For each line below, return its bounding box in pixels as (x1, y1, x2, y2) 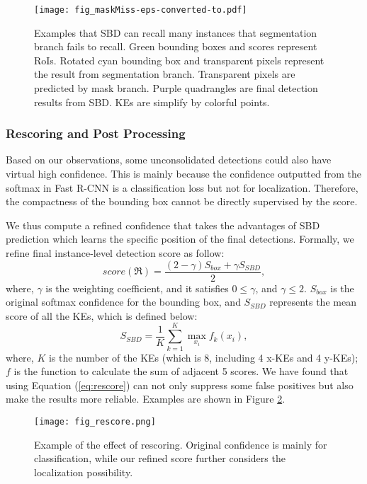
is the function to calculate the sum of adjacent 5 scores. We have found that (13, 364, 349, 379)
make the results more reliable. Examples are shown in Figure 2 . (6, 391, 286, 406)
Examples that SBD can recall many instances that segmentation (34, 25, 317, 40)
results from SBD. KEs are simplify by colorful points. (34, 94, 270, 109)
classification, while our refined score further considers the (34, 451, 286, 466)
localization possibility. (34, 464, 133, 479)
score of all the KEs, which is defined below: (6, 308, 198, 323)
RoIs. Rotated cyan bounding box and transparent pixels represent (34, 52, 324, 67)
